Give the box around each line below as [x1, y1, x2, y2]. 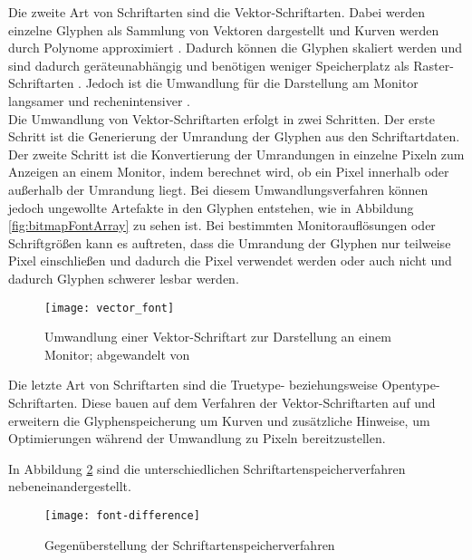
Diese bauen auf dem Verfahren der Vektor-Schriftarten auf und [81, 392, 436, 411]
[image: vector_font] [44, 301, 175, 314]
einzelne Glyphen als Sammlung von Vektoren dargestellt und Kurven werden [8, 20, 439, 39]
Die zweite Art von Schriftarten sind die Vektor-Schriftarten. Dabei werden [8, 3, 426, 21]
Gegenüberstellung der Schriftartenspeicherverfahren [44, 535, 335, 554]
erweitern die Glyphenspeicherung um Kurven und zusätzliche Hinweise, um [8, 410, 430, 430]
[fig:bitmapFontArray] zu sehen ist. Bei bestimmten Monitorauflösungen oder [8, 216, 436, 235]
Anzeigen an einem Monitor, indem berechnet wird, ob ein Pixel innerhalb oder [8, 162, 449, 181]
